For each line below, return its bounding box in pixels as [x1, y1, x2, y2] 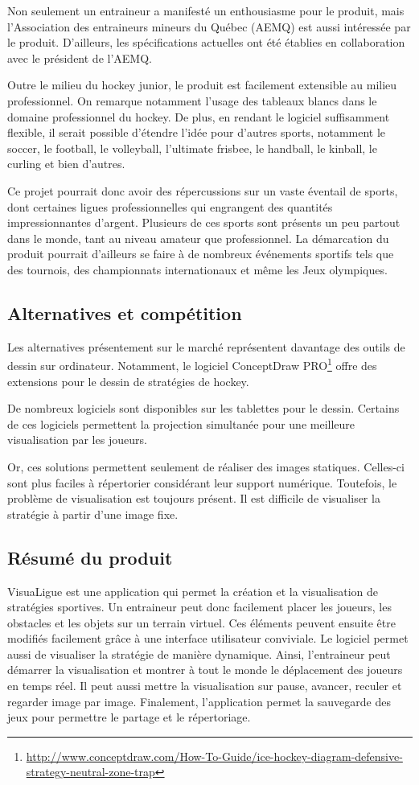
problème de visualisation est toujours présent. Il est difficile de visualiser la [7, 490, 380, 507]
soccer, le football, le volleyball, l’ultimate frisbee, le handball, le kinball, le [7, 139, 377, 156]
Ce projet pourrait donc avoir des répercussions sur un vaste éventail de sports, [7, 182, 398, 199]
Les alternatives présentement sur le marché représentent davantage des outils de [7, 338, 405, 355]
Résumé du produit [7, 545, 173, 569]
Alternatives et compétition [7, 300, 242, 325]
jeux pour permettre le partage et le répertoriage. [7, 709, 251, 725]
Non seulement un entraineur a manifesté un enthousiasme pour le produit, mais [7, 2, 405, 18]
